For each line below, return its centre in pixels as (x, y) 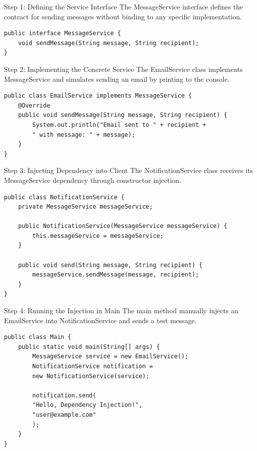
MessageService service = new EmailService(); (110, 357)
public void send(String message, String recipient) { (110, 265)
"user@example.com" (64, 415)
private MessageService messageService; (85, 207)
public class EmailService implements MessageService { (98, 96)
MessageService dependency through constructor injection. (93, 180)
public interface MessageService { (63, 33)
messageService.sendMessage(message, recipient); (116, 275)
